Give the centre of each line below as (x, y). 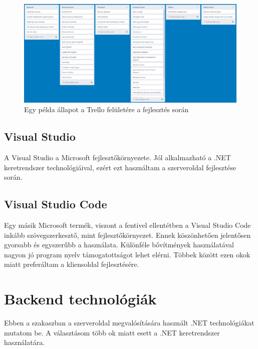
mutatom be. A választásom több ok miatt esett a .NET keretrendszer (112, 332)
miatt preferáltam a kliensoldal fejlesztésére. (72, 264)
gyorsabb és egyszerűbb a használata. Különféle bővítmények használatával (119, 245)
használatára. (25, 342)
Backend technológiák (80, 299)
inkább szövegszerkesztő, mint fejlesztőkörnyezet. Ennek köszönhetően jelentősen (127, 235)
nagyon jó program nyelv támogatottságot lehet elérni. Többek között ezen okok (127, 254)
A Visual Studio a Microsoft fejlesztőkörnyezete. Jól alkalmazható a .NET (117, 157)
